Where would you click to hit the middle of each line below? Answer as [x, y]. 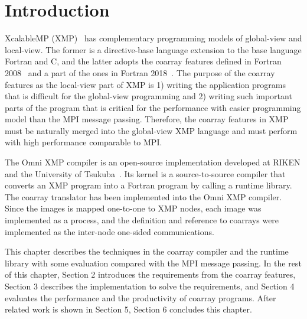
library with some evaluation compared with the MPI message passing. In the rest [153, 263]
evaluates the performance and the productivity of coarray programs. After [141, 297]
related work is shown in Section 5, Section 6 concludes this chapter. [128, 309]
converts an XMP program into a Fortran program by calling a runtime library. [148, 185]
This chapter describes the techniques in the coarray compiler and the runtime [147, 251]
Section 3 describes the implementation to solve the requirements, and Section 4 [150, 286]
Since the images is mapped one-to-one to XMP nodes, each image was [133, 208]
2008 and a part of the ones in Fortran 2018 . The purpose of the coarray [140, 72]
